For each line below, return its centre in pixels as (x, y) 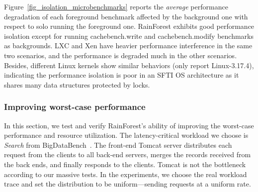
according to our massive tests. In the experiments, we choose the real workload (126, 174)
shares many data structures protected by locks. (77, 84)
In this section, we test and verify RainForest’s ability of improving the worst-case (129, 125)
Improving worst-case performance (75, 107)
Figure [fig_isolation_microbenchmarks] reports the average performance (116, 6)
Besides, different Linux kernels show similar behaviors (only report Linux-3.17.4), (129, 65)
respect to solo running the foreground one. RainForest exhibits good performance (129, 26)
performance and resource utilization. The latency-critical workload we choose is (126, 135)
